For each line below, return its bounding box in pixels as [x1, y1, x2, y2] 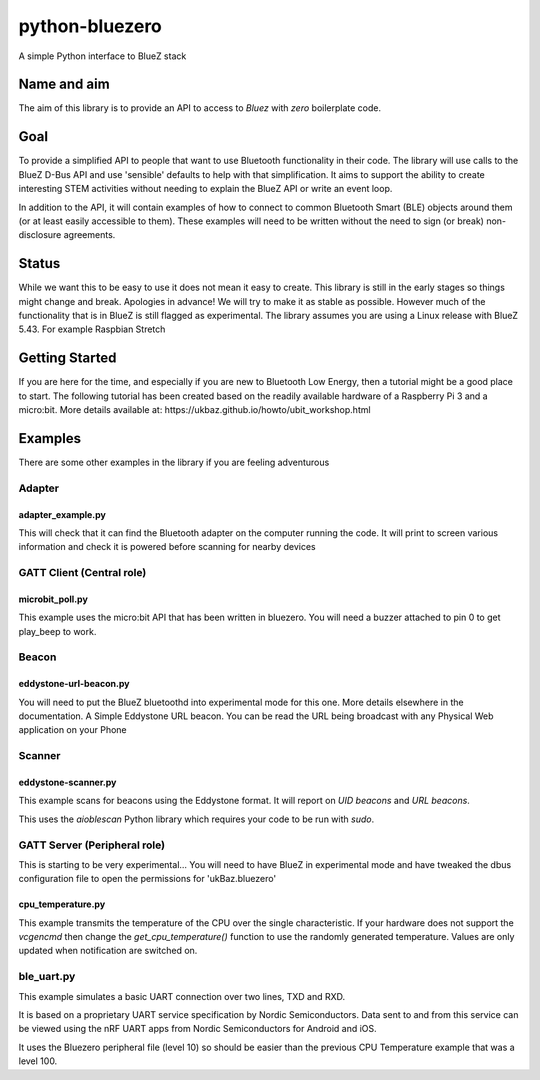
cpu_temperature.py [18, 898, 106, 910]
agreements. [63, 229, 116, 241]
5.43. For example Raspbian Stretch [18, 323, 166, 335]
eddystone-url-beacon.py [18, 678, 130, 690]
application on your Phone [18, 724, 127, 736]
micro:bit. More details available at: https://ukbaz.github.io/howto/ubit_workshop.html [18, 404, 371, 416]
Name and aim [18, 76, 110, 93]
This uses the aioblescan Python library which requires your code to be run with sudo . [18, 813, 375, 825]
